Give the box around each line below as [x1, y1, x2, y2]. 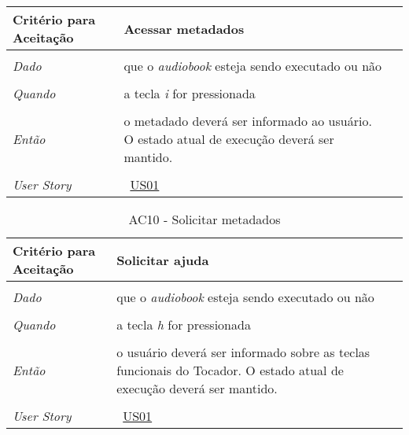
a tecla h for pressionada [116, 315, 251, 334]
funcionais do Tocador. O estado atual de [116, 361, 344, 379]
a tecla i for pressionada [123, 84, 256, 102]
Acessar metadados [123, 19, 245, 38]
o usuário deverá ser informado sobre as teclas [116, 343, 370, 361]
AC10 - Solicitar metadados [128, 210, 281, 228]
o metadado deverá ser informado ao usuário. [123, 112, 372, 130]
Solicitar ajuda [116, 250, 209, 269]
